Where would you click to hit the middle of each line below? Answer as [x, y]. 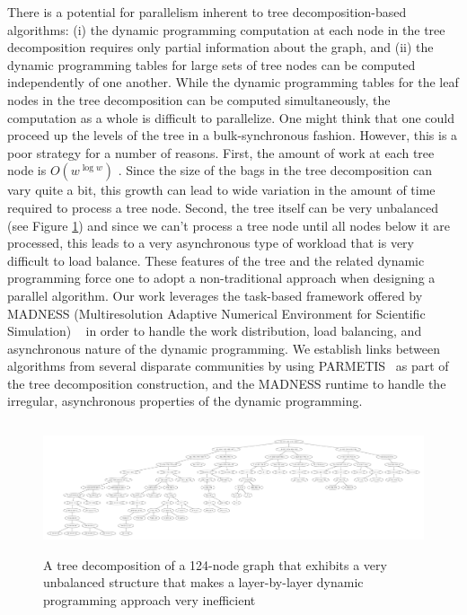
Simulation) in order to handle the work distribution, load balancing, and [215, 331]
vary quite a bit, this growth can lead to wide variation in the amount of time [221, 190]
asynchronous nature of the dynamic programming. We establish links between [224, 348]
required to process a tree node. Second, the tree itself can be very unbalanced [223, 207]
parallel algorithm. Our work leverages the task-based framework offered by [215, 295]
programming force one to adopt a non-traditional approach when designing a [221, 278]
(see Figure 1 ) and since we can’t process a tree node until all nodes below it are [229, 225]
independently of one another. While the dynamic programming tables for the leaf [233, 82]
